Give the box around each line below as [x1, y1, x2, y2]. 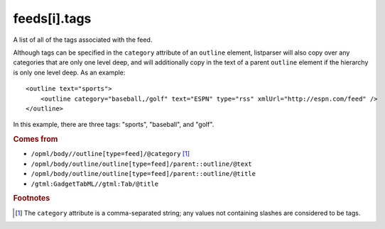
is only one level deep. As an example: [13, 68, 126, 77]
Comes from [13, 135, 58, 145]
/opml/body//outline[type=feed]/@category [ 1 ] [31, 150, 190, 158]
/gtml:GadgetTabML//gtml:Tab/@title [31, 179, 159, 188]
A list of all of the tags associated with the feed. [13, 35, 153, 44]
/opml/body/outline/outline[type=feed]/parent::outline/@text [31, 160, 252, 168]
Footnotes [13, 194, 50, 203]
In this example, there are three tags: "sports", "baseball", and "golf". [13, 121, 215, 129]
